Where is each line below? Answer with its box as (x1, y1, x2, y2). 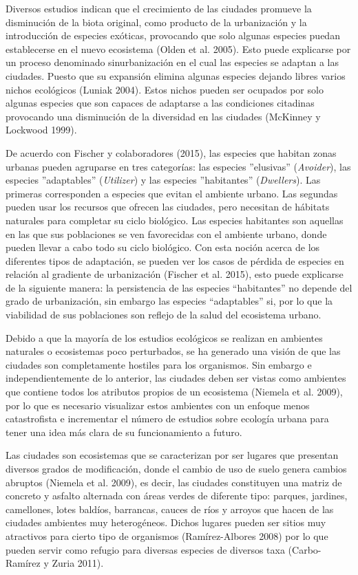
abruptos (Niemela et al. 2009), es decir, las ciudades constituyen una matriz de (6, 475, 342, 489)
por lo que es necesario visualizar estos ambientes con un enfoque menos (6, 398, 310, 412)
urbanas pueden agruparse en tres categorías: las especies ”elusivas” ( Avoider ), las (6, 159, 351, 173)
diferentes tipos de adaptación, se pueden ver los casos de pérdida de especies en (6, 253, 344, 268)
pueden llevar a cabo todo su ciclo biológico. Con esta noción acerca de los (6, 240, 320, 254)
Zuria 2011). (52, 556, 104, 570)
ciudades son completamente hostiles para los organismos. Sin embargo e (6, 357, 312, 371)
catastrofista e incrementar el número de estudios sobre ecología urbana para (6, 411, 329, 426)
